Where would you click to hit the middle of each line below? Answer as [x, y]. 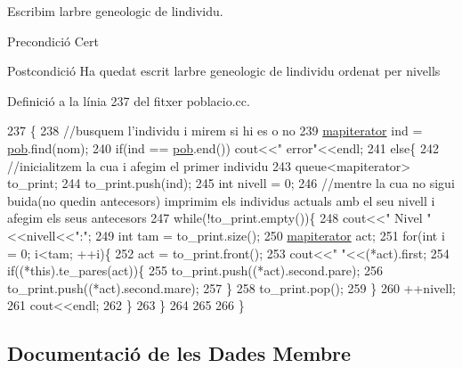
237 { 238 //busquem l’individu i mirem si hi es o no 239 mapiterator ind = [215, 131]
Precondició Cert [53, 41]
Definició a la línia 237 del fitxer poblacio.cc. [129, 100]
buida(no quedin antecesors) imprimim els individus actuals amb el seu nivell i [221, 200]
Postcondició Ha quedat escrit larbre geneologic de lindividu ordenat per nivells [224, 71]
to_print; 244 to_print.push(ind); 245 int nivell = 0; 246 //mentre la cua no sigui [231, 183]
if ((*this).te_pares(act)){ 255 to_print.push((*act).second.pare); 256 [195, 270]
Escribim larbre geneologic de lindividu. [115, 11]
